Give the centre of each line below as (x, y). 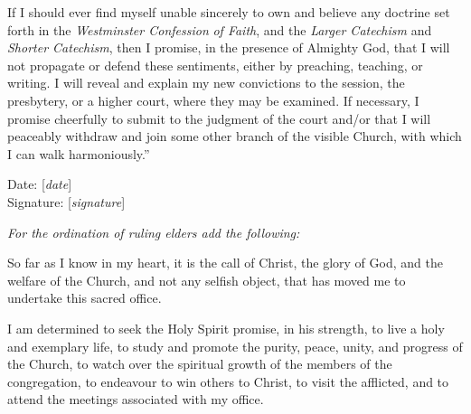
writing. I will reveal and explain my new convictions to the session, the (206, 83)
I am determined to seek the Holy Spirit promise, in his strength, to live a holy (226, 328)
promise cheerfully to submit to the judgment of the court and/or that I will (219, 118)
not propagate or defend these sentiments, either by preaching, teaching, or (215, 65)
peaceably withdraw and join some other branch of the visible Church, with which (235, 136)
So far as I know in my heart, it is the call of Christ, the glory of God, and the (225, 263)
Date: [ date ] (40, 184)
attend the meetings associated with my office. (136, 399)
